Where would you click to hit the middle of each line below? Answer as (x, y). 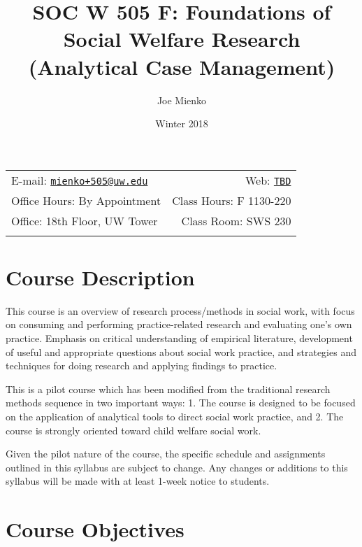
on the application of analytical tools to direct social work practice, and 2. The (175, 416)
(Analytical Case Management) (182, 66)
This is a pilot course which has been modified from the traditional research (168, 389)
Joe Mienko (182, 100)
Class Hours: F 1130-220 (232, 200)
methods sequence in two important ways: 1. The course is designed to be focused (181, 403)
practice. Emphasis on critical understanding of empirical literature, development (179, 338)
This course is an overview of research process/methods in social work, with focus (180, 310)
